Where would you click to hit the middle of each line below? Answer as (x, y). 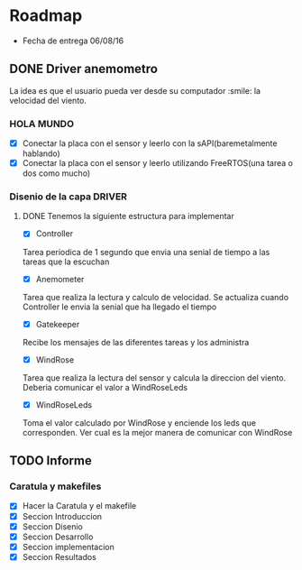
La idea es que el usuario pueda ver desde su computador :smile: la (135, 90)
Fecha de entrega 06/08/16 (73, 41)
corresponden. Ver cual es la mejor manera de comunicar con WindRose (157, 432)
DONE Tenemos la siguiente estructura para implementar (128, 216)
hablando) (41, 153)
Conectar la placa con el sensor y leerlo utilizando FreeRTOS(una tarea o (157, 163)
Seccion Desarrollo (58, 537)
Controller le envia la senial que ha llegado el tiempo (119, 307)
